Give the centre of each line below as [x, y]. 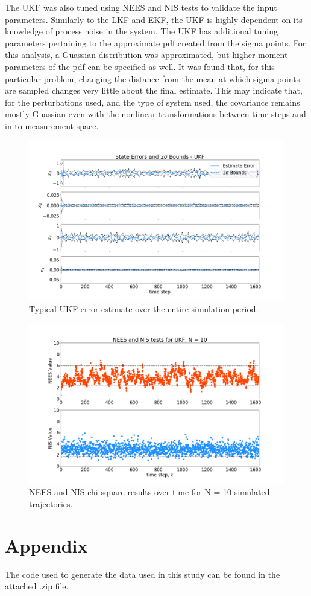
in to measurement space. [52, 125]
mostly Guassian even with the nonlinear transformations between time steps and [155, 114]
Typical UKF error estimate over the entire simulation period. [144, 309]
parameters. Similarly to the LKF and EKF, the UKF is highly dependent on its [154, 19]
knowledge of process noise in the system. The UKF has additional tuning [141, 31]
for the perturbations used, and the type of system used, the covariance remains [152, 102]
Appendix [46, 545]
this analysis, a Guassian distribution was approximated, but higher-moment [146, 55]
